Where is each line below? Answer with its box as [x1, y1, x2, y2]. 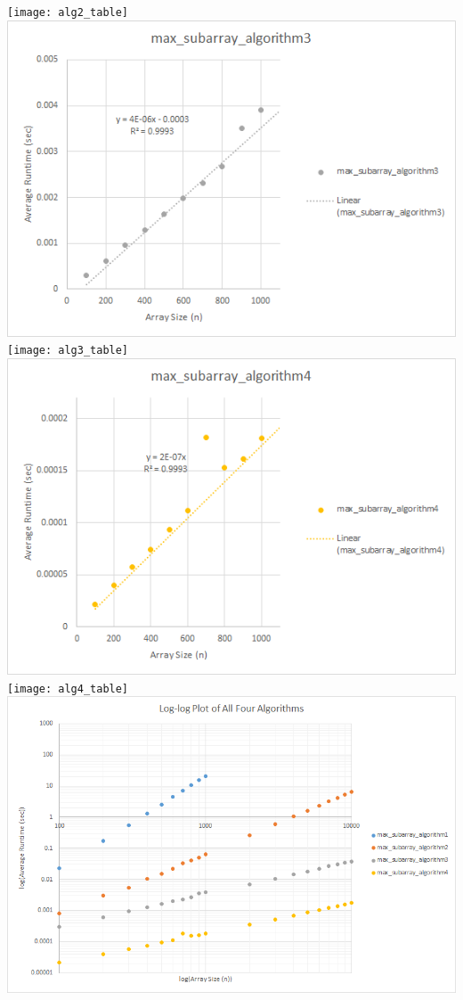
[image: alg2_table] [7, 6, 129, 19]
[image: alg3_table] [7, 344, 129, 357]
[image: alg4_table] [7, 682, 129, 695]
